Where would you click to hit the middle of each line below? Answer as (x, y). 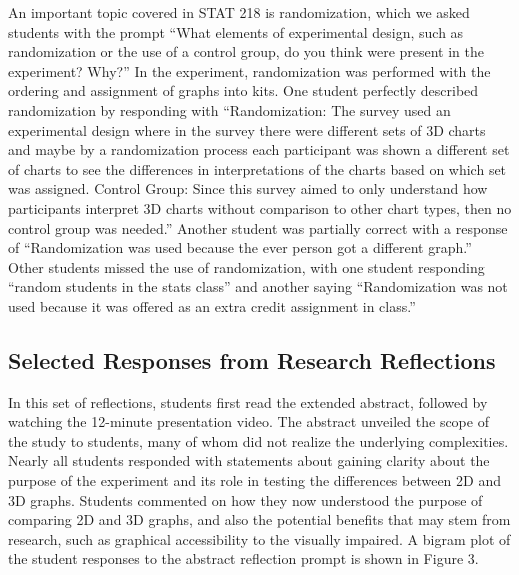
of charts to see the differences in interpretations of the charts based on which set (257, 168)
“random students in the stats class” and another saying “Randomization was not (258, 286)
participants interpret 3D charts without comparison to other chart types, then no (260, 207)
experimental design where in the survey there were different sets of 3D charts (247, 129)
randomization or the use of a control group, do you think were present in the (246, 51)
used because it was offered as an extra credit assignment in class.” (212, 305)
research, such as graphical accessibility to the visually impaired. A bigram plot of (259, 538)
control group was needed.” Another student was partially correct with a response (258, 227)
